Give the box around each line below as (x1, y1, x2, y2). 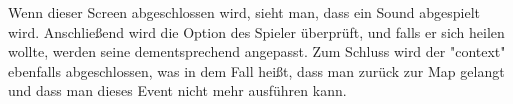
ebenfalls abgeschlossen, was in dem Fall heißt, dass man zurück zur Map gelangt (8, 60, 505, 81)
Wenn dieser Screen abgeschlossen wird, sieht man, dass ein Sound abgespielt (8, 2, 481, 22)
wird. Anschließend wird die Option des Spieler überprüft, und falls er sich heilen (8, 21, 505, 42)
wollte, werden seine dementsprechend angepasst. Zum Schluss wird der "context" (8, 41, 506, 62)
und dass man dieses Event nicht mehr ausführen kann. (8, 80, 347, 101)
